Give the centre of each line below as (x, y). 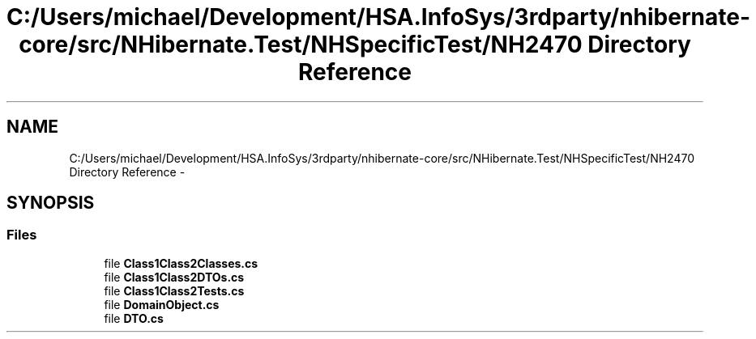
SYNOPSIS (51, 203)
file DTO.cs (134, 318)
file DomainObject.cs (162, 304)
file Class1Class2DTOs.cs (174, 277)
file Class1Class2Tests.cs (174, 290)
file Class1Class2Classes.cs (181, 263)
